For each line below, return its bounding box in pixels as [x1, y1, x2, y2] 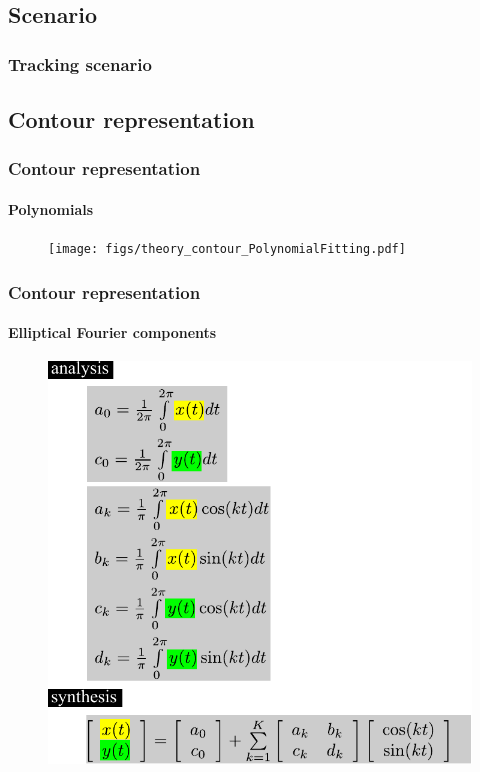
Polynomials [8, 198, 94, 219]
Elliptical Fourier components [8, 322, 217, 343]
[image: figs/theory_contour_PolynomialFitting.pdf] [48, 242, 406, 257]
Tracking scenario [8, 51, 152, 76]
